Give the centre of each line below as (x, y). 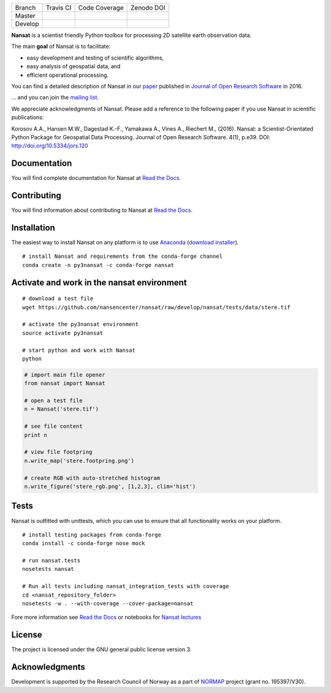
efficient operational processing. (68, 75)
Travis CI (59, 8)
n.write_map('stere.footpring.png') (79, 461)
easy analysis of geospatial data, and (74, 66)
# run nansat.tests (51, 561)
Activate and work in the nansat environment (99, 282)
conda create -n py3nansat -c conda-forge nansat (98, 265)
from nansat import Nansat (65, 383)
